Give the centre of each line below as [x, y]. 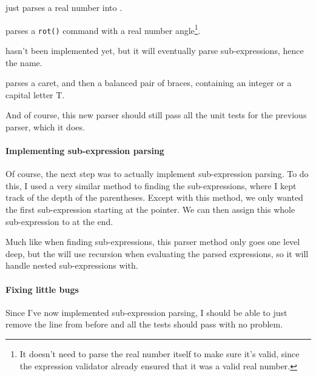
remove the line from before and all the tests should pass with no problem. [144, 324]
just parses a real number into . [64, 7]
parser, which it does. [45, 126]
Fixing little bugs [42, 289]
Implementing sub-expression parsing [85, 151]
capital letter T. [35, 94]
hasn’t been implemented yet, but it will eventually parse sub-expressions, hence [155, 50]
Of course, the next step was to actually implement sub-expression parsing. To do [157, 174]
